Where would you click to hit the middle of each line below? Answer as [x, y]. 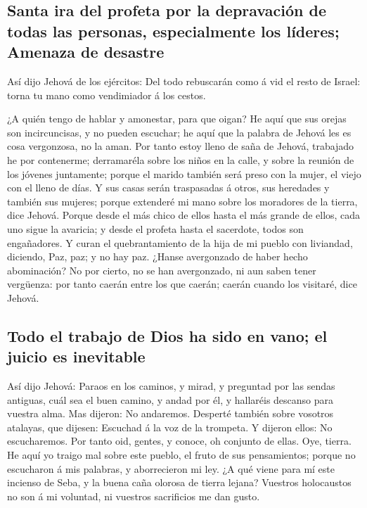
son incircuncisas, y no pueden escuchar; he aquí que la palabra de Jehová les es [179, 132]
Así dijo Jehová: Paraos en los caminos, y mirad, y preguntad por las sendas [171, 386]
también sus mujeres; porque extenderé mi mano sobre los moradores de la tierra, [182, 201]
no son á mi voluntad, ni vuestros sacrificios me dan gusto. [134, 496]
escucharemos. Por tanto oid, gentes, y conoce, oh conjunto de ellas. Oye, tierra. [179, 441]
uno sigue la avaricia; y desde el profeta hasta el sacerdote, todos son [155, 228]
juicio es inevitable [76, 356]
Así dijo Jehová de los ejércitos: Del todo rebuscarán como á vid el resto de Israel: [184, 81]
